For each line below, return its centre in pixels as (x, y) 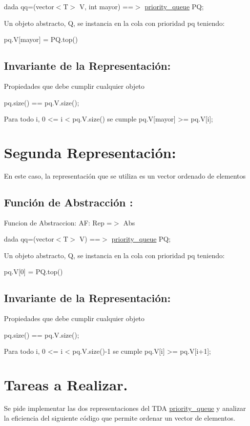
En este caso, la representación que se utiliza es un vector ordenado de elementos (125, 175)
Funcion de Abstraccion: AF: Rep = (58, 222)
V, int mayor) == (106, 6)
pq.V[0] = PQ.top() (33, 272)
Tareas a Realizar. (66, 385)
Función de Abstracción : (69, 202)
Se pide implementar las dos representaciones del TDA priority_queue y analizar (125, 408)
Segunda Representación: (90, 152)
